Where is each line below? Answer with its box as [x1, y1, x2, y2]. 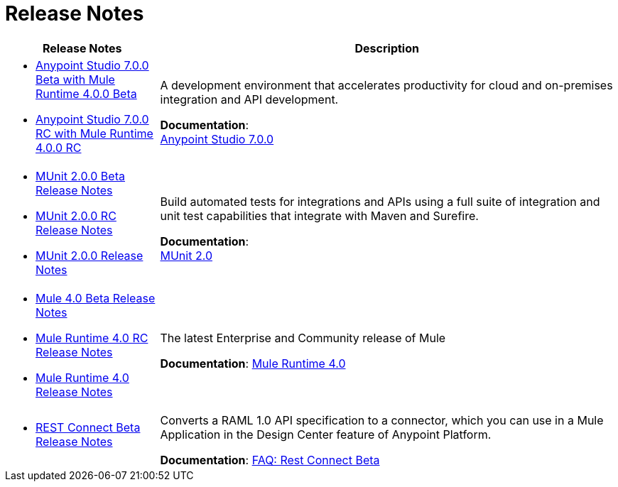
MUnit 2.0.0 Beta [36, 168, 125, 183]
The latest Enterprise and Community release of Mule [160, 330, 446, 345]
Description [354, 40, 419, 55]
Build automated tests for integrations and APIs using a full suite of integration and [160, 194, 600, 209]
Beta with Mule [36, 72, 115, 87]
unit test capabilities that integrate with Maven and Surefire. [160, 208, 479, 223]
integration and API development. [160, 92, 339, 106]
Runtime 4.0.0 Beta [36, 86, 137, 101]
